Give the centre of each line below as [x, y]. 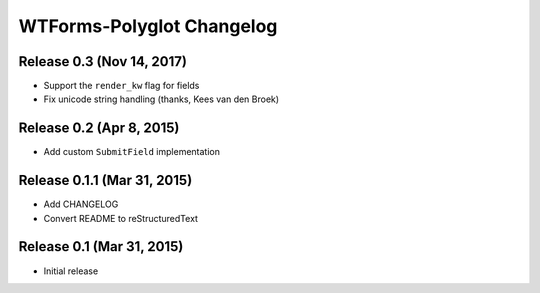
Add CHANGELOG [81, 204]
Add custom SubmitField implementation [131, 152]
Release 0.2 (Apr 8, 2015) [99, 128]
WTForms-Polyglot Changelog [148, 26]
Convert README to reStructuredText [121, 218]
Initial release [71, 271]
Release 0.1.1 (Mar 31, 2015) [105, 180]
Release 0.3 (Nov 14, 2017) [102, 61]
